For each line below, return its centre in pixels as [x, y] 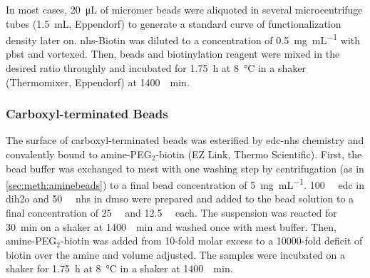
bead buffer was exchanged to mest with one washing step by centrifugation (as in [185, 168]
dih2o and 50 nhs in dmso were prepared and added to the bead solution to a [180, 199]
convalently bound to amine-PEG [79, 154]
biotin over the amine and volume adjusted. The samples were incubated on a [175, 254]
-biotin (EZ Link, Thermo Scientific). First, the [259, 154]
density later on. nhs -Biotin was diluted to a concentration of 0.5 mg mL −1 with [183, 39]
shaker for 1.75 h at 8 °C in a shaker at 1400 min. [119, 268]
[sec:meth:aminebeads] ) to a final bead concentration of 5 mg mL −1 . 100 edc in [185, 184]
